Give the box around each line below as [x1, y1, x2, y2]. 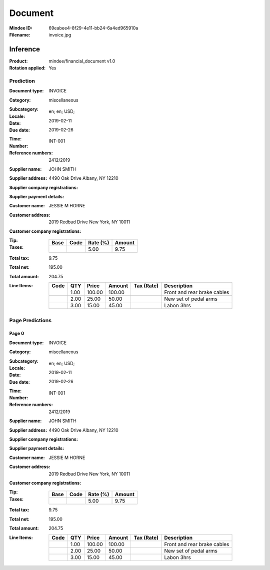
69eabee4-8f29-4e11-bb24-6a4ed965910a [48, 25, 138, 31]
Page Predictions [9, 317, 52, 324]
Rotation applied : [9, 65, 46, 71]
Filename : [9, 31, 30, 37]
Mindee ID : [9, 25, 32, 31]
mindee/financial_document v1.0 [48, 58, 115, 64]
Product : [9, 58, 28, 64]
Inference [9, 45, 40, 53]
